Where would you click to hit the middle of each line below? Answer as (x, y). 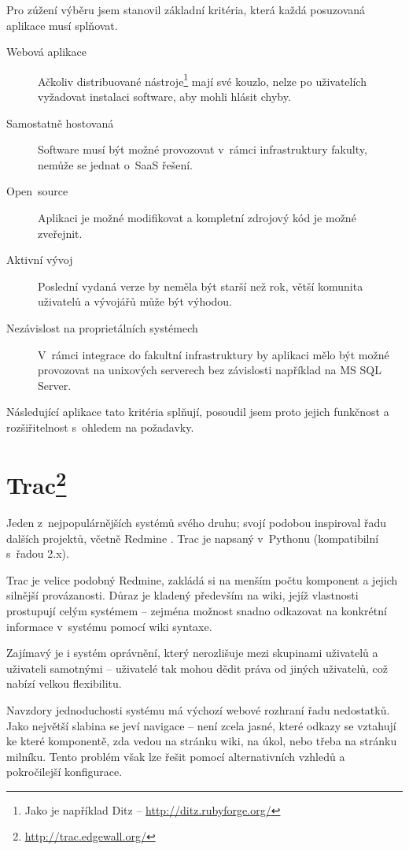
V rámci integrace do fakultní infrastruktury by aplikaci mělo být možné (214, 354)
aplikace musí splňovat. (62, 25)
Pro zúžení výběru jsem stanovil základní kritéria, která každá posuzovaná (186, 9)
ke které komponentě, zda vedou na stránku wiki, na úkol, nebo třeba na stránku (202, 741)
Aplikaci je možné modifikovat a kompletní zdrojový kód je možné (197, 217)
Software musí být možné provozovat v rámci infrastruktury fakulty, (203, 149)
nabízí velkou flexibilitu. (64, 683)
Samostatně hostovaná (60, 122)
